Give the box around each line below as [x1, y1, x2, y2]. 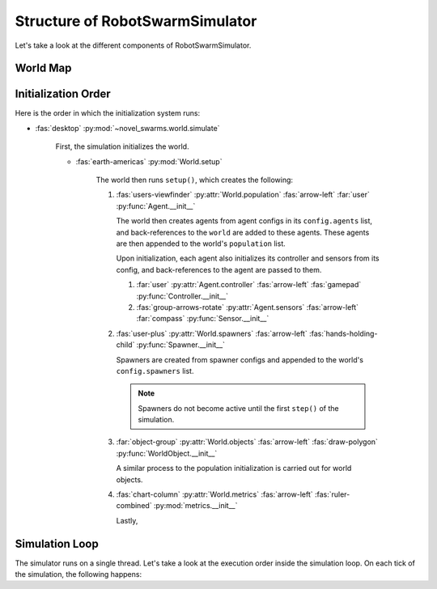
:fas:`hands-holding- [308, 328, 378, 338]
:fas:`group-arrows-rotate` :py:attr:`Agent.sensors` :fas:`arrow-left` [136, 302, 359, 311]
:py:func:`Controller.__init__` [136, 291, 228, 301]
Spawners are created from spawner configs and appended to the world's [116, 354, 364, 364]
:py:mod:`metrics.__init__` [154, 501, 238, 511]
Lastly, [116, 515, 138, 525]
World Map [15, 61, 72, 75]
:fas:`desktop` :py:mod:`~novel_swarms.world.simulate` [35, 123, 220, 133]
